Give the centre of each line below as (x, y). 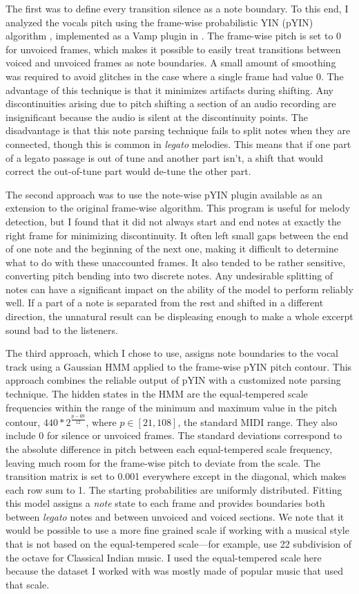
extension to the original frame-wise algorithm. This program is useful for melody (178, 208)
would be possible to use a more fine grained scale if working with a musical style (177, 530)
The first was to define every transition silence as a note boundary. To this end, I (177, 8)
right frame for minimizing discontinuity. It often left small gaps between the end (177, 235)
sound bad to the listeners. (62, 330)
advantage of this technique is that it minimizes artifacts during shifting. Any (169, 90)
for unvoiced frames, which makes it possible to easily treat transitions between (173, 49)
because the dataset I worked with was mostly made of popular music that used (174, 571)
